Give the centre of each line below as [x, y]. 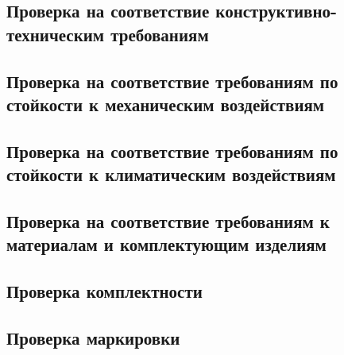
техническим [56, 34]
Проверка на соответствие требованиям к [168, 220]
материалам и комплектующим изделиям [166, 244]
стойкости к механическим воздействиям [166, 104]
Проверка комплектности [104, 291]
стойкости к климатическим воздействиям [171, 174]
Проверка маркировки [93, 337]
